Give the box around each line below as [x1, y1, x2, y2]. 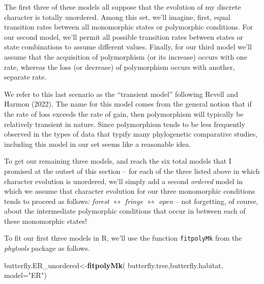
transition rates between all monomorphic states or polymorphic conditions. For [4, 21, 253, 32]
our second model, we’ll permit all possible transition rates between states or [4, 31, 244, 42]
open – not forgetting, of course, [159, 195, 258, 206]
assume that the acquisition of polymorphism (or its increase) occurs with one [4, 51, 247, 62]
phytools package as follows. [4, 243, 90, 253]
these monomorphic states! [4, 215, 87, 226]
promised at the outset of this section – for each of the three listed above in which [4, 165, 260, 176]
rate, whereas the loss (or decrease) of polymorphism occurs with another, [4, 61, 235, 72]
